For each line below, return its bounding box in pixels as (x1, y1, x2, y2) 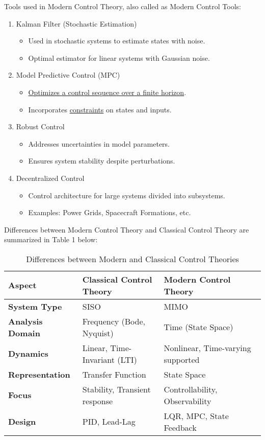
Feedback (164, 421, 197, 433)
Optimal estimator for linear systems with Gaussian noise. (28, 52, 210, 63)
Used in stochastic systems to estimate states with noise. (28, 35, 205, 46)
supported (164, 353, 200, 365)
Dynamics (8, 348, 48, 360)
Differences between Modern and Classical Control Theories (26, 252, 239, 265)
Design (8, 415, 36, 428)
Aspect (8, 279, 37, 291)
